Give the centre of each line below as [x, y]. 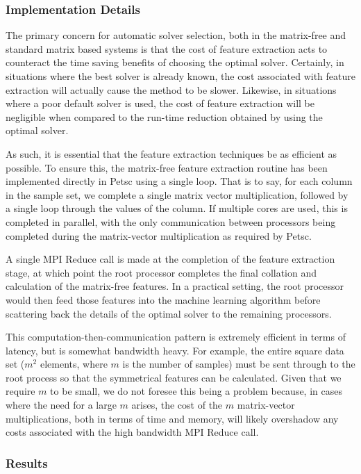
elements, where [74, 364]
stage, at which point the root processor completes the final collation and [161, 272]
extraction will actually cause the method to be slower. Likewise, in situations [171, 89]
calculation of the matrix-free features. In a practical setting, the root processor [175, 286]
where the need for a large [61, 405]
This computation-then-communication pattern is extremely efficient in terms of [176, 337]
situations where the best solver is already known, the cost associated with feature [180, 76]
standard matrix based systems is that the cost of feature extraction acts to [167, 48]
